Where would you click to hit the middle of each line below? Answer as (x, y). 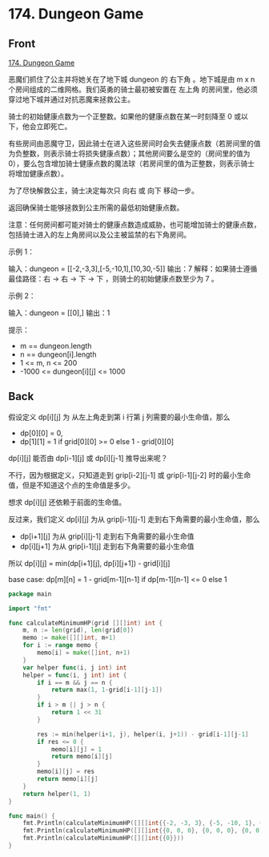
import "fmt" (30, 608)
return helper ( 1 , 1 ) (57, 794)
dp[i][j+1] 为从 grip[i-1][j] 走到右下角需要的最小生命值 (107, 546)
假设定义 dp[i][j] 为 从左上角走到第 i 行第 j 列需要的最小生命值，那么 (119, 417)
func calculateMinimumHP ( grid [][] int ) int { (85, 623)
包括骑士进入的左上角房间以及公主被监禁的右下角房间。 (99, 234)
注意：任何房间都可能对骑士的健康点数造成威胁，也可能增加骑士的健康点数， (134, 224)
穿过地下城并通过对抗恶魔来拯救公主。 (71, 99)
